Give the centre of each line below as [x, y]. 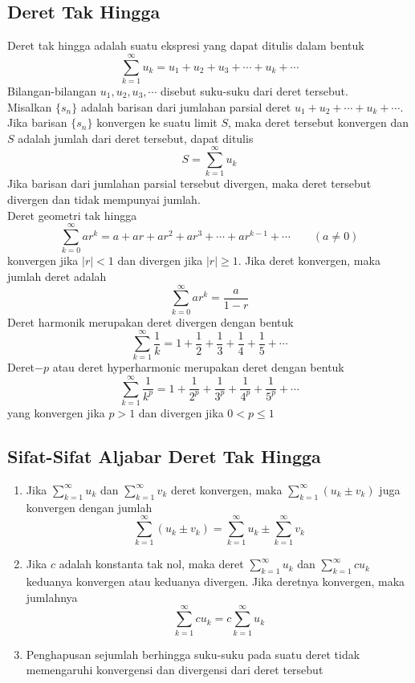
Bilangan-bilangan [52, 90]
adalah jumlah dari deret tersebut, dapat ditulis [136, 138]
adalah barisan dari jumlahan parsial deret [186, 106]
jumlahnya [52, 597]
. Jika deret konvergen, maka [309, 260]
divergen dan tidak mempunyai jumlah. [104, 199]
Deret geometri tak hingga [72, 215]
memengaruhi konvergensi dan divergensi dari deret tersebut [175, 670]
